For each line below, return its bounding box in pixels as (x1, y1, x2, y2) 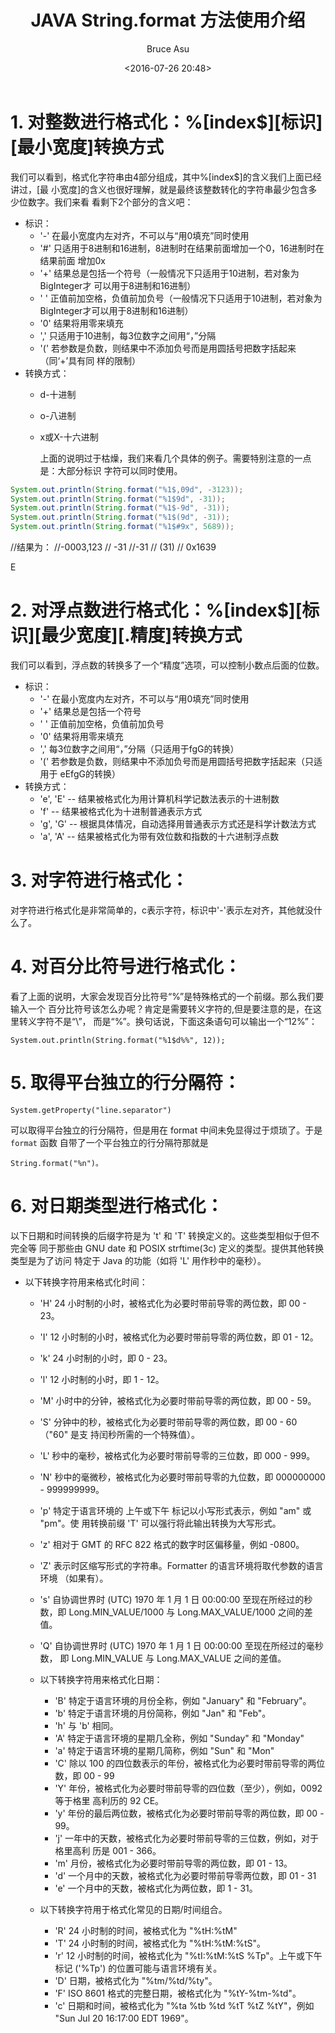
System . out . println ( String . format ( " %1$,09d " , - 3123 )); (10, 484, 244, 495)
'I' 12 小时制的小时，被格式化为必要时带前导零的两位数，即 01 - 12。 (39, 1331, 319, 1343)
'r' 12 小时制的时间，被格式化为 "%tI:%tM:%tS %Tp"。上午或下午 (54, 1949, 323, 1961)
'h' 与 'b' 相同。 (54, 1719, 119, 1731)
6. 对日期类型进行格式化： (10, 1195, 224, 1217)
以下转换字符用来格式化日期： (39, 1673, 163, 1685)
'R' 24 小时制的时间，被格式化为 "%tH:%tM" (54, 1924, 238, 1936)
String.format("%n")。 (10, 1158, 103, 1168)
